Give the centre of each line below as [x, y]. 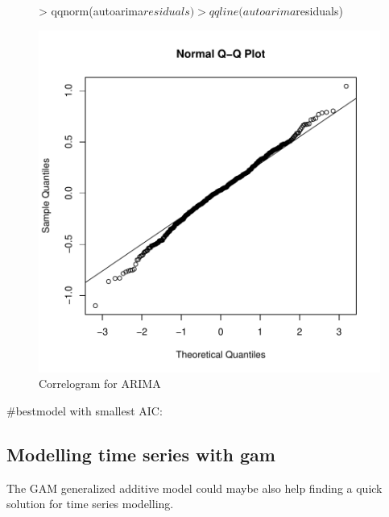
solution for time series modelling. [90, 504]
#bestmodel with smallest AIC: [85, 410]
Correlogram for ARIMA [100, 384]
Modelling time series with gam [141, 454]
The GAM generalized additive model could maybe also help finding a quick [194, 488]
